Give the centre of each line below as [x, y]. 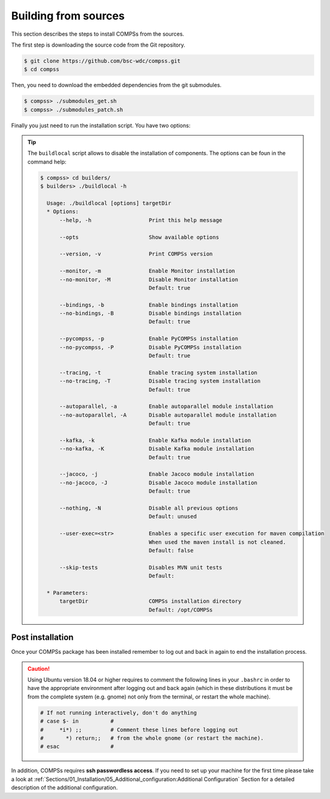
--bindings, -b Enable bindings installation [149, 305]
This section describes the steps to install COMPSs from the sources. [98, 34]
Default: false [171, 551]
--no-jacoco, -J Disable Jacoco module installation [158, 482]
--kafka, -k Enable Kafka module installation [155, 440]
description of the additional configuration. [64, 787]
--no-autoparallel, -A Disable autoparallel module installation [168, 415]
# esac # [77, 747]
